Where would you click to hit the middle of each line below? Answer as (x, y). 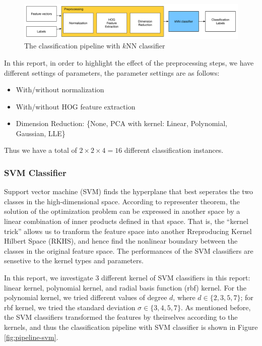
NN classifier (146, 46)
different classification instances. (174, 150)
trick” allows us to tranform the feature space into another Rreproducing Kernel (128, 231)
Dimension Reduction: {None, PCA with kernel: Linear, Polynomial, (122, 123)
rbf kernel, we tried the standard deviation (70, 307)
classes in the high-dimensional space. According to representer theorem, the (122, 201)
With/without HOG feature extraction (76, 106)
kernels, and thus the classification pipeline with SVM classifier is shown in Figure (131, 327)
